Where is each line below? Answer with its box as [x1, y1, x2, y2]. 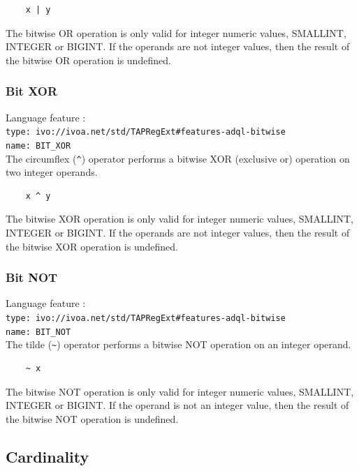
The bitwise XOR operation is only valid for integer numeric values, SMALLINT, [6, 211, 353, 226]
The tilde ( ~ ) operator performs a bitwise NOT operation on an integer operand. [6, 337, 351, 352]
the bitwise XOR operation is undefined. [6, 239, 178, 253]
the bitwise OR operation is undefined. [6, 52, 171, 67]
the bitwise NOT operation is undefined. [6, 411, 179, 426]
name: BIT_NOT [6, 327, 71, 337]
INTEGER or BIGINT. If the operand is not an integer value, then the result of [6, 398, 349, 412]
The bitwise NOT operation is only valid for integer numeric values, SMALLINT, [6, 384, 354, 398]
